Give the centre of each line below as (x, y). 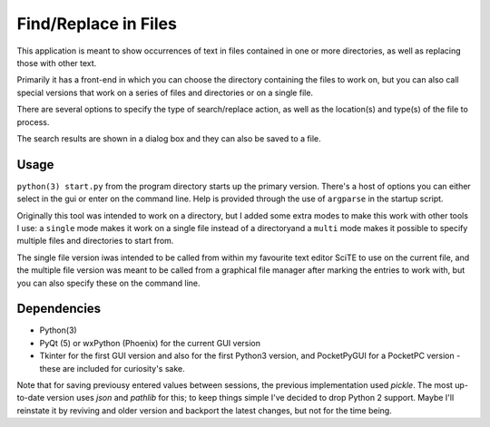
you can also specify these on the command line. (108, 283)
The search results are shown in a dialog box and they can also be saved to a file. (169, 138)
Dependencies (59, 309)
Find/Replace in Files (97, 24)
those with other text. (57, 63)
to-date (31, 398)
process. (33, 121)
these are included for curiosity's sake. (112, 368)
